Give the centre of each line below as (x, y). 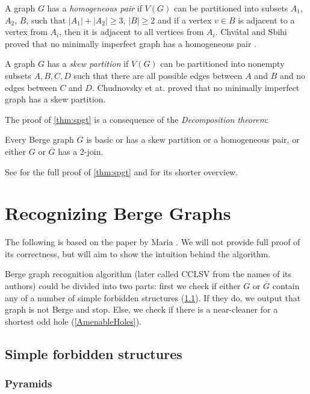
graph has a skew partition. (55, 99)
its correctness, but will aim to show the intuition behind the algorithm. (138, 253)
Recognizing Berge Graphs (118, 213)
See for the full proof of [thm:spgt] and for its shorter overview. (122, 171)
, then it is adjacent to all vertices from (132, 32)
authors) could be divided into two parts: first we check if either (123, 286)
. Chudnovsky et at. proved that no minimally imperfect (196, 87)
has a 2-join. (81, 151)
